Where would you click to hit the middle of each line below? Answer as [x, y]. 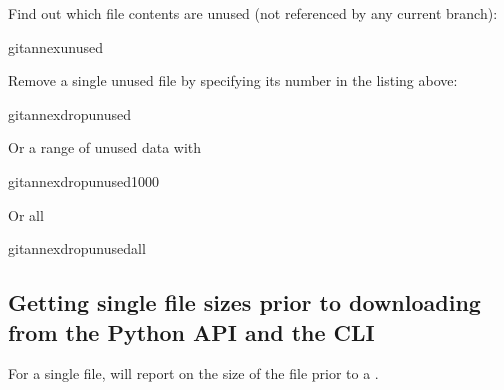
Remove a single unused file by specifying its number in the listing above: [233, 80]
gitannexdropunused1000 [84, 180]
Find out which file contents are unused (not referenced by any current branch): [253, 13]
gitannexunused [55, 46]
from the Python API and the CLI [191, 331]
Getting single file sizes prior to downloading [244, 302]
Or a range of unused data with [105, 147]
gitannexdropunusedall [77, 248]
